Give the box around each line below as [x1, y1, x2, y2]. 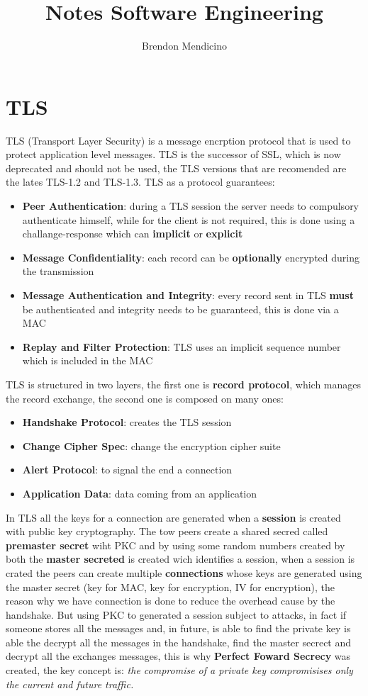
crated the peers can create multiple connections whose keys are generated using [6, 565, 362, 580]
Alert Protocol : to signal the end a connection [22, 462, 233, 477]
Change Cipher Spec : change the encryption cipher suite [22, 438, 281, 453]
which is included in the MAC [22, 353, 153, 368]
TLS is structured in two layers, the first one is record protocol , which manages [6, 376, 362, 391]
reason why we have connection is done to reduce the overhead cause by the [6, 593, 335, 608]
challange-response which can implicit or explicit [22, 226, 243, 241]
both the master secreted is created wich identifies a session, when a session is [6, 551, 355, 566]
